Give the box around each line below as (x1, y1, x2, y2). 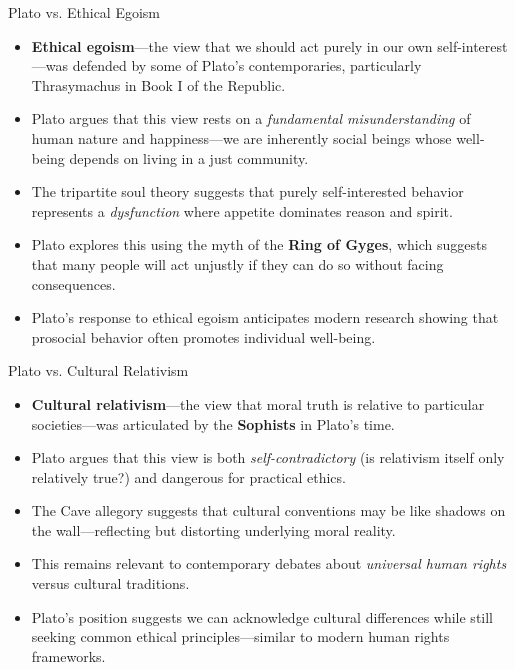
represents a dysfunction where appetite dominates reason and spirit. (31, 200, 453, 221)
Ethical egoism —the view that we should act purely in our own (31, 35, 433, 56)
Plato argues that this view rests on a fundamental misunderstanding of (31, 108, 471, 129)
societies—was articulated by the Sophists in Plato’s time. (31, 413, 395, 434)
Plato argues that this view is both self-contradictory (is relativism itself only (31, 447, 505, 468)
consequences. (31, 273, 116, 294)
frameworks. (31, 645, 106, 666)
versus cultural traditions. (31, 573, 190, 594)
